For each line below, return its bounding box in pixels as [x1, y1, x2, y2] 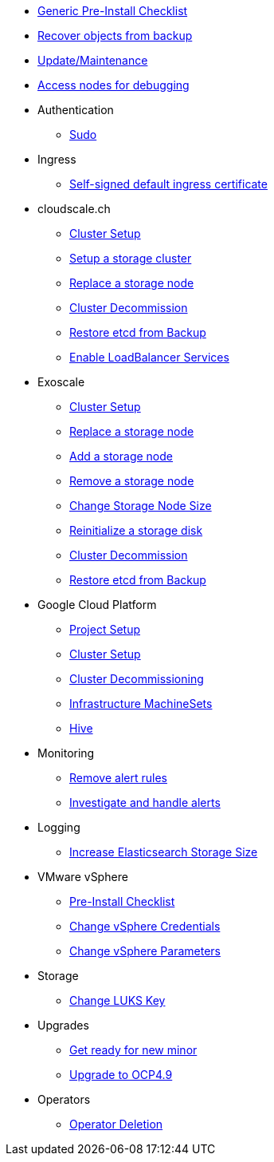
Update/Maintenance [37, 53, 148, 67]
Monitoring [37, 746, 95, 760]
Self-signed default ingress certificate [69, 177, 268, 191]
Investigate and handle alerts [69, 796, 221, 809]
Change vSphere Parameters [69, 944, 221, 958]
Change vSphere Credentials [69, 919, 221, 933]
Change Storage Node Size [69, 499, 212, 512]
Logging [37, 820, 80, 834]
